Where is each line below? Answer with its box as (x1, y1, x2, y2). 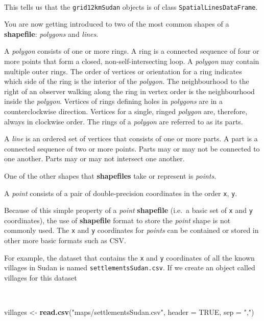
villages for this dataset (4, 272, 77, 283)
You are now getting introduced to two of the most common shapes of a (4, 18, 229, 29)
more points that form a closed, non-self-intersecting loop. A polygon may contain (4, 56, 259, 67)
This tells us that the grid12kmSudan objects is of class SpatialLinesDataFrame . (4, 1, 258, 12)
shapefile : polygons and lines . (4, 28, 99, 39)
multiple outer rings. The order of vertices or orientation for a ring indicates (4, 66, 242, 76)
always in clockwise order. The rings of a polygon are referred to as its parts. (4, 116, 243, 126)
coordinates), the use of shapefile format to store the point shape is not (4, 215, 231, 225)
